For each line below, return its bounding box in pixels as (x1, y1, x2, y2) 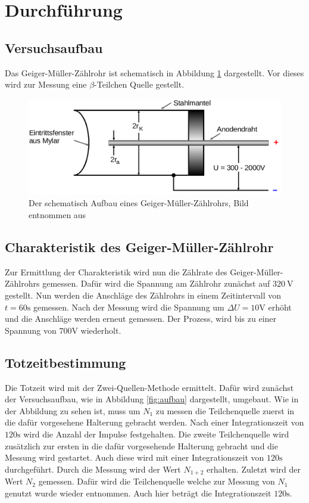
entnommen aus (29, 209, 86, 221)
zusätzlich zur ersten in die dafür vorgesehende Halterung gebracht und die (5, 439, 278, 452)
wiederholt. (80, 324, 121, 336)
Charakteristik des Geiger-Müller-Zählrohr (5, 238, 274, 256)
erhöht (268, 300, 292, 313)
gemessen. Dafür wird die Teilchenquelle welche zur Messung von (38, 475, 275, 488)
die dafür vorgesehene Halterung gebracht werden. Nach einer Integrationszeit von (5, 416, 304, 429)
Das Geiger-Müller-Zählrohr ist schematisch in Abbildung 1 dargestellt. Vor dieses (5, 66, 304, 79)
